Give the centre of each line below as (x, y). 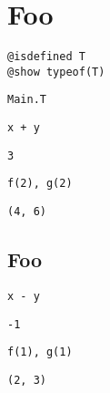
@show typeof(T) (56, 72)
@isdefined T (46, 57)
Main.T (27, 100)
